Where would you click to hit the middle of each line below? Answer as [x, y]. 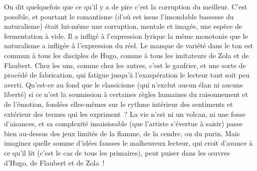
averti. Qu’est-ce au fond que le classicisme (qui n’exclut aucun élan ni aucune [124, 84]
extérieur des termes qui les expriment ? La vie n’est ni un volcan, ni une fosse [125, 114]
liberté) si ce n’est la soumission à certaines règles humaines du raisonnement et [126, 94]
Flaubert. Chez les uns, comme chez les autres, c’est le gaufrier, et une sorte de [125, 65]
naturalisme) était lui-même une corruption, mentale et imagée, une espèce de [123, 26]
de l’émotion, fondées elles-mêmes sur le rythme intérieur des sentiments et [119, 104]
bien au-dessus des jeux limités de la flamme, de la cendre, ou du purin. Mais [122, 133]
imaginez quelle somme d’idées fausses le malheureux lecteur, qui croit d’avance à [128, 143]
